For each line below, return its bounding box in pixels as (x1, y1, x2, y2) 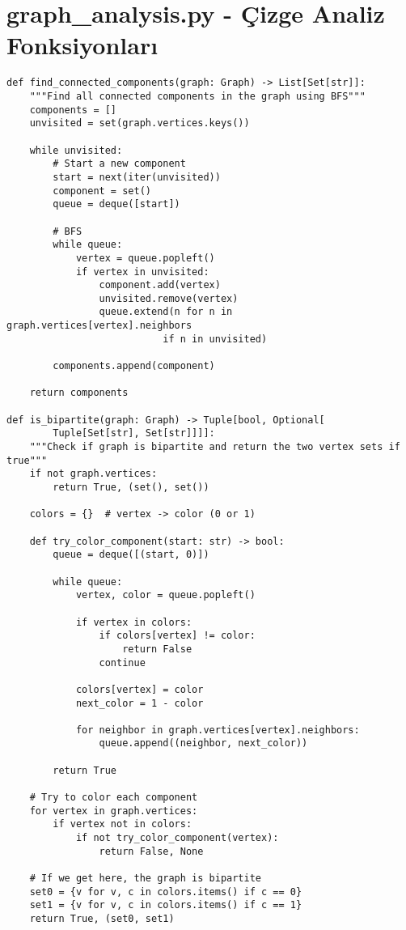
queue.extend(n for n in (99, 306, 233, 318)
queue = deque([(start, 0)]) (53, 549, 209, 561)
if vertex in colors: (75, 616, 192, 628)
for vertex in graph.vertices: (29, 805, 198, 817)
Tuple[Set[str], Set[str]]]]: (53, 427, 215, 440)
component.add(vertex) (99, 279, 221, 291)
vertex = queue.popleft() (75, 252, 215, 264)
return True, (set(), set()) (53, 482, 209, 493)
